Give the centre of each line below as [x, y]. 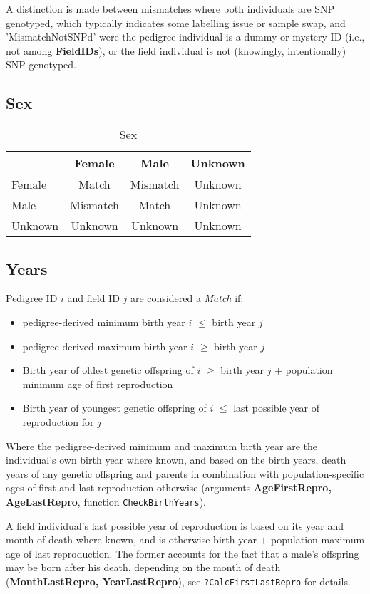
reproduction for [58, 421]
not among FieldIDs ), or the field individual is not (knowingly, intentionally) [176, 50]
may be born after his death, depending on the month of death [143, 567]
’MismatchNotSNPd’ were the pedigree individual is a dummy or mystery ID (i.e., [185, 37]
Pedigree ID [32, 298]
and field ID [93, 298]
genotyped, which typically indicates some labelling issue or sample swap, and [176, 22]
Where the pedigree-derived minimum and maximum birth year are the [161, 445]
